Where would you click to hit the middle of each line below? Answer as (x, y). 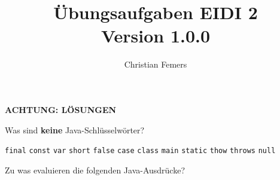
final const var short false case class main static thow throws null (140, 151)
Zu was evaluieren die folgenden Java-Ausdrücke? (95, 170)
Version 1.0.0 (156, 36)
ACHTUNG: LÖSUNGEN (61, 109)
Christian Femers (156, 64)
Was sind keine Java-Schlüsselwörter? (75, 129)
